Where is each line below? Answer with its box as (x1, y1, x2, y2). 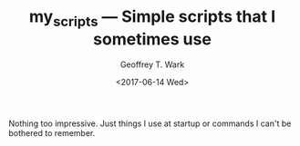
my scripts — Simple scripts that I (28, 6, 276, 30)
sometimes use (93, 29, 212, 49)
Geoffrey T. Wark (119, 59, 185, 70)
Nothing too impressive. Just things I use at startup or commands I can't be (8, 118, 292, 129)
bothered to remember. (8, 127, 96, 138)
